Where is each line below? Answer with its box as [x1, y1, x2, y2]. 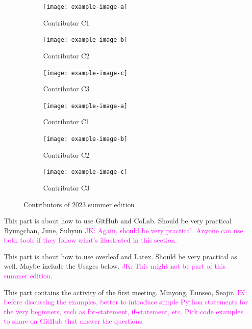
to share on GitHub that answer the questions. [4, 316, 144, 326]
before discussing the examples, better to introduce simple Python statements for [4, 297, 248, 307]
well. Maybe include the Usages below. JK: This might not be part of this [4, 261, 226, 271]
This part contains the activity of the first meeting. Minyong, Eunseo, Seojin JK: [4, 287, 247, 297]
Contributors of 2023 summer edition [24, 199, 135, 209]
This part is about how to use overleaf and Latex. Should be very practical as [4, 251, 237, 261]
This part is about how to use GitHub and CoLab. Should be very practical [4, 216, 231, 226]
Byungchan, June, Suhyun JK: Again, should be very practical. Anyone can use [4, 225, 243, 235]
